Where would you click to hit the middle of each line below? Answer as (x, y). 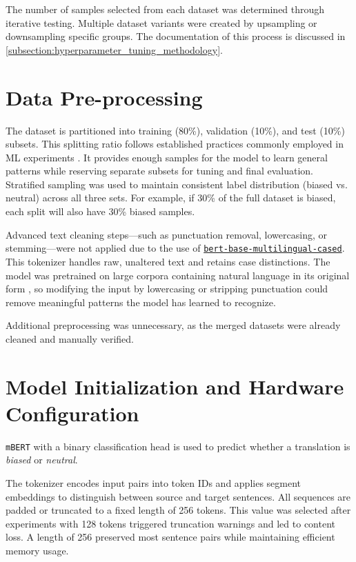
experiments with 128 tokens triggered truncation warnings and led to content (170, 523)
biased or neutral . (42, 460)
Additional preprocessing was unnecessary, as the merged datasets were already (173, 325)
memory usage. (37, 550)
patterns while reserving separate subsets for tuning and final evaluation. (159, 171)
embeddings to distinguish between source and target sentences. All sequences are (178, 496)
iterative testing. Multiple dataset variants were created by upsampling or (161, 22)
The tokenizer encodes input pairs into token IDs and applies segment (154, 483)
